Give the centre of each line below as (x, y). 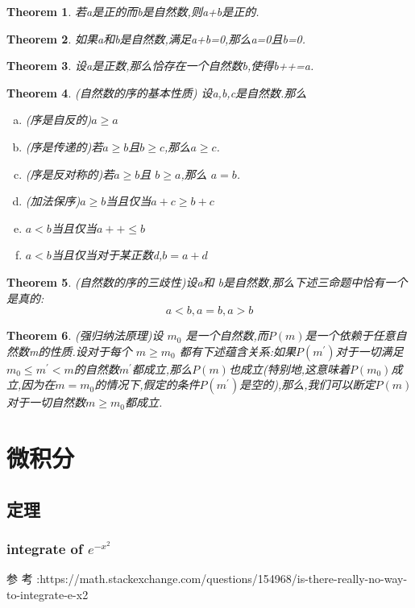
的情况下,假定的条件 (147, 385)
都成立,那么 (162, 368)
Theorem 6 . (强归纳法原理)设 (85, 335)
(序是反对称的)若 (70, 174)
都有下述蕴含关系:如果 (238, 351)
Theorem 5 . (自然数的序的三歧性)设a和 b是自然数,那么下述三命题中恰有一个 (207, 281)
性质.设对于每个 (91, 351)
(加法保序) (53, 201)
